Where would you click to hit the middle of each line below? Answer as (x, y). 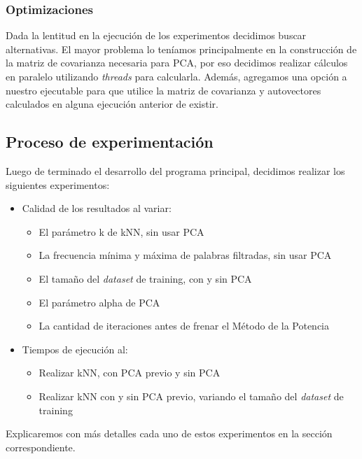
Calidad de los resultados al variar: (97, 208)
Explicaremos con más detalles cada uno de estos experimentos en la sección (169, 433)
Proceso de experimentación (110, 142)
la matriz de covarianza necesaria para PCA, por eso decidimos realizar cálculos (177, 63)
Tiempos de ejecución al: (75, 349)
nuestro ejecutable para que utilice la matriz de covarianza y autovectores (163, 90)
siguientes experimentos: (58, 184)
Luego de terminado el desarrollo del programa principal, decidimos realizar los (175, 170)
